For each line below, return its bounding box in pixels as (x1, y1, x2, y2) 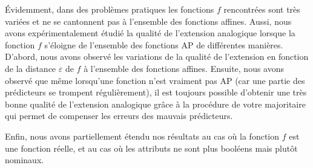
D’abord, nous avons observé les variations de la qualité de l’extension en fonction (5, 50, 309, 63)
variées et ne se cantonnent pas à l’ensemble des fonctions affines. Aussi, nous (5, 15, 292, 27)
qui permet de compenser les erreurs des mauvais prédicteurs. (5, 109, 233, 122)
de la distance (5, 62, 56, 74)
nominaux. (5, 153, 44, 166)
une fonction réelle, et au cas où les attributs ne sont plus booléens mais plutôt (5, 141, 298, 154)
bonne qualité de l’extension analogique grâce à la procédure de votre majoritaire (5, 97, 306, 110)
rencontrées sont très (223, 3, 300, 15)
